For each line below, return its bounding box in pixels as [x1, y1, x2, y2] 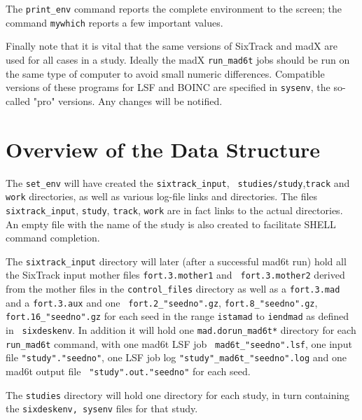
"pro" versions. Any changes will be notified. [33, 93, 223, 108]
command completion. [6, 230, 100, 245]
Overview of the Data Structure [6, 134, 321, 163]
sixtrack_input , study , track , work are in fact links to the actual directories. [6, 202, 343, 217]
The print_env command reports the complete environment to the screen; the [6, 1, 342, 15]
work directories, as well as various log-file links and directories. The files [6, 189, 318, 204]
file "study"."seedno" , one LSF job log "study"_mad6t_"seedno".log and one [6, 350, 347, 365]
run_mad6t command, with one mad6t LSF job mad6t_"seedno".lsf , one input [6, 336, 352, 351]
